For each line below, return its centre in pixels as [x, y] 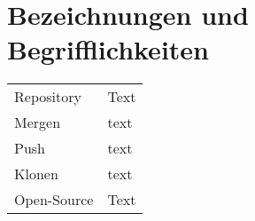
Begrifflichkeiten [108, 49]
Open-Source [54, 200]
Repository [48, 97]
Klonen [36, 174]
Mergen [38, 122]
